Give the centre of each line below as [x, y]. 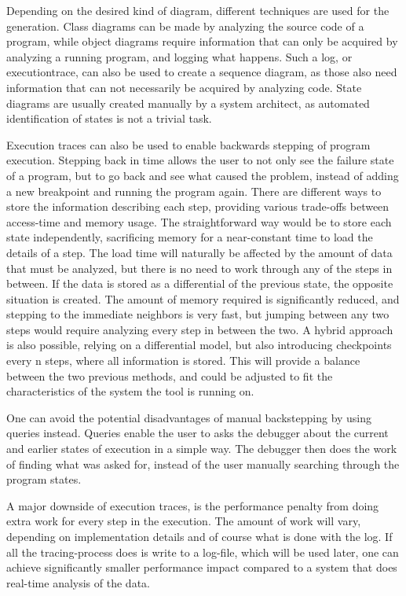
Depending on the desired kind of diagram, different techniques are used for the [198, 10]
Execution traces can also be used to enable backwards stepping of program [188, 144]
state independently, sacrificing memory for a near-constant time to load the [190, 237]
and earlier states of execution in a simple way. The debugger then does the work [202, 449]
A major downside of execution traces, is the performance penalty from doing [193, 505]
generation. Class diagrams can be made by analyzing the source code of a [185, 26]
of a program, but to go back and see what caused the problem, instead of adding [203, 175]
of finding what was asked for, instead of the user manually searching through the [203, 464]
